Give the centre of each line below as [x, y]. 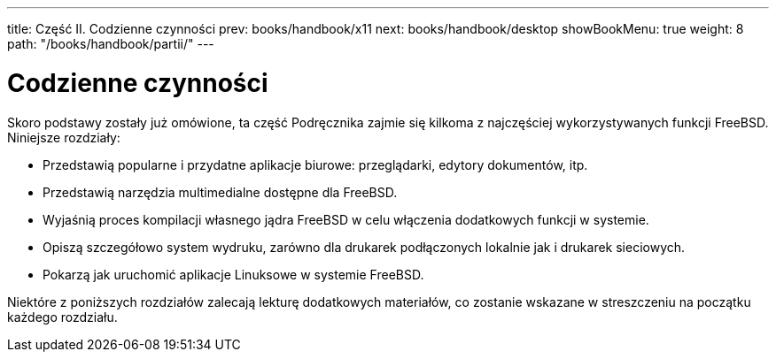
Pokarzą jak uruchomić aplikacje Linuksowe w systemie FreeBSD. [233, 274]
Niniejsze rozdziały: [64, 137]
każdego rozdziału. [62, 317]
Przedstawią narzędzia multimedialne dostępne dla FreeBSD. [220, 192]
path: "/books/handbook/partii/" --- [111, 44]
